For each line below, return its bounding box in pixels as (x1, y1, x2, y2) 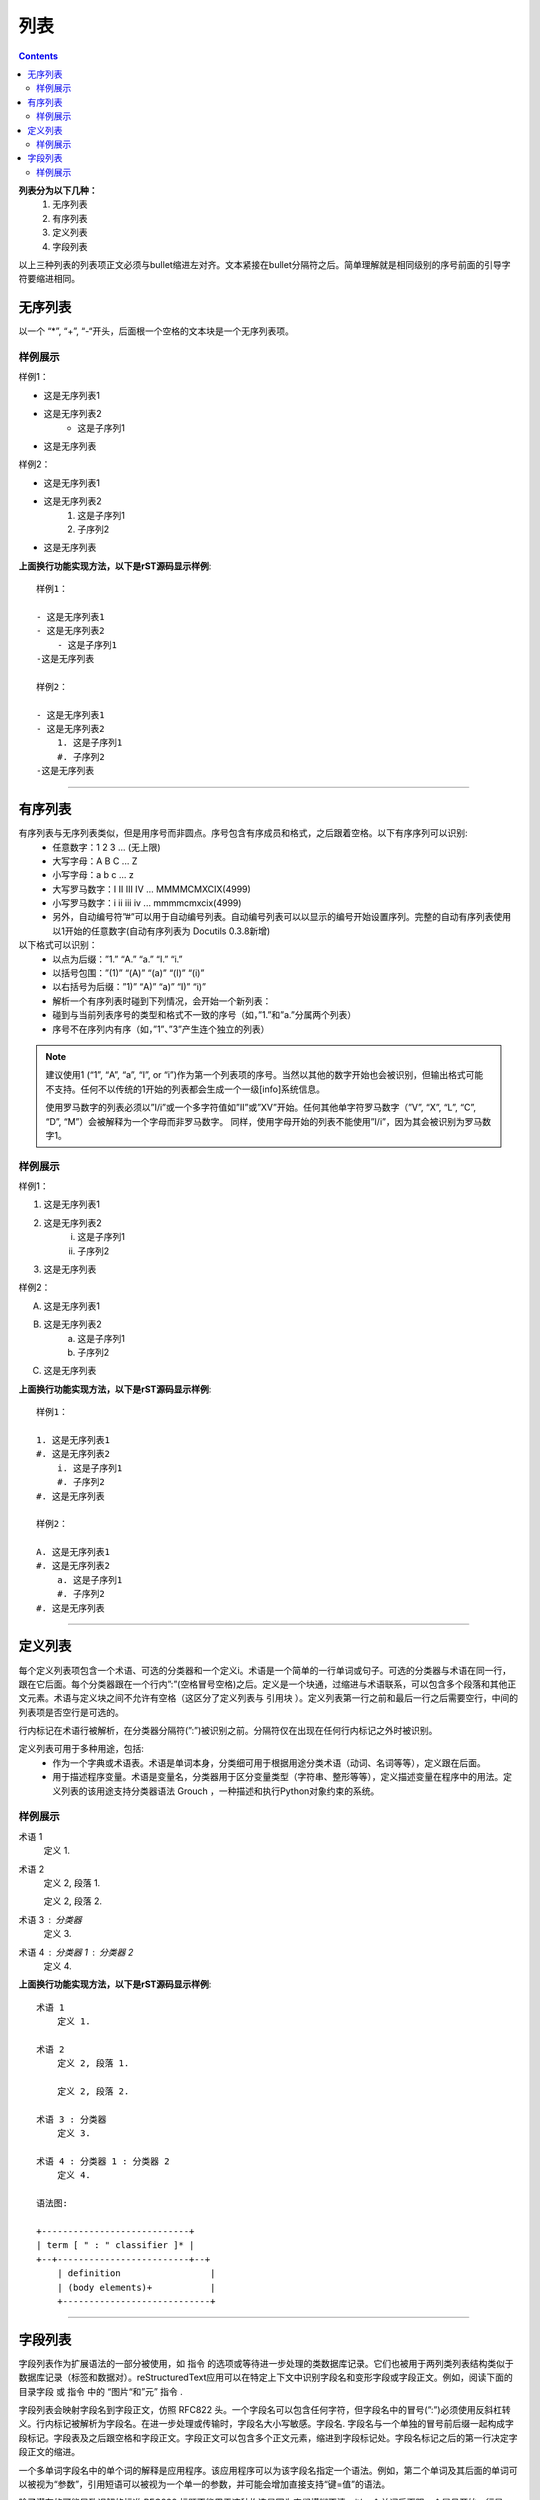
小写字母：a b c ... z (52, 869, 135, 881)
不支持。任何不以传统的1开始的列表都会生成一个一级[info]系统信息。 (45, 1083, 325, 1095)
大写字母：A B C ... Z (52, 855, 138, 867)
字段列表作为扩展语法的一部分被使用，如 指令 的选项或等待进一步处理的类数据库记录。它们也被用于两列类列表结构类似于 (18, 2357, 514, 2369)
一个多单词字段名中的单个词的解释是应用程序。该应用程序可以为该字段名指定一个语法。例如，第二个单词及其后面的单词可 (18, 2464, 518, 2476)
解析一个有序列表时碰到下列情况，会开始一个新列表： (52, 995, 272, 1007)
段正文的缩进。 (18, 2446, 80, 2458)
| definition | (56, 2268, 216, 2279)
